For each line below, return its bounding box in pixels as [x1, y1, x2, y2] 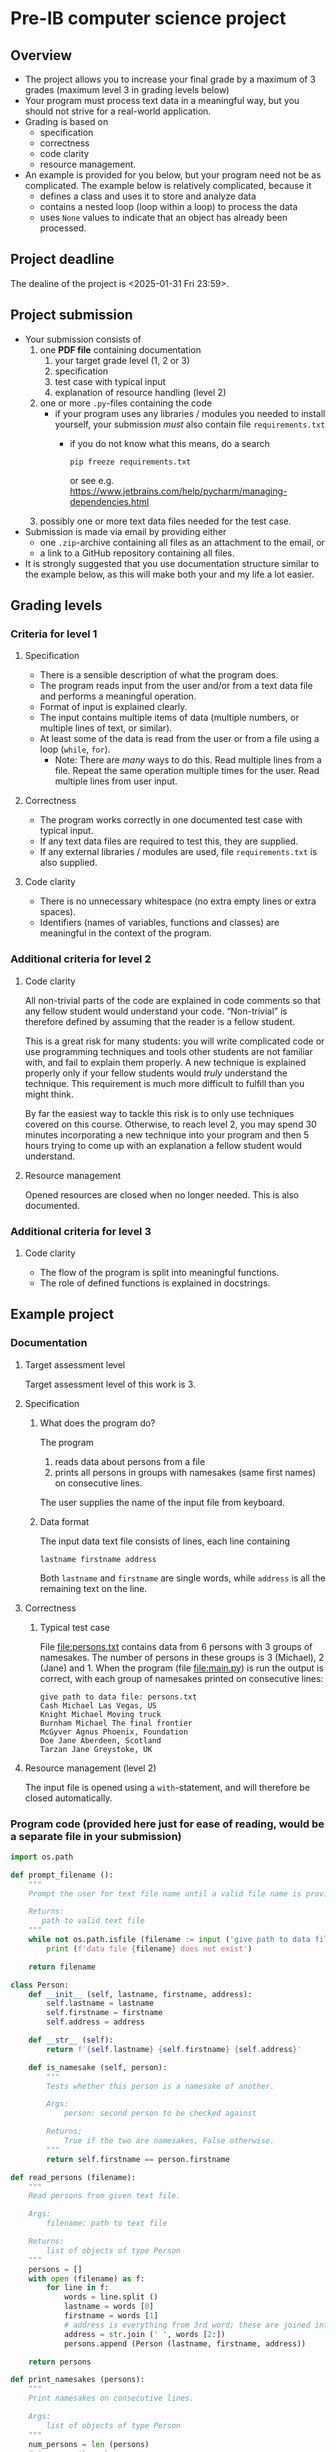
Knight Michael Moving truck [39, 1709, 162, 1719]
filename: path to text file [46, 2218, 168, 2229]
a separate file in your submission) [10, 1829, 182, 1843]
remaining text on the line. [39, 1582, 148, 1594]
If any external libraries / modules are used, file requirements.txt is [39, 846, 318, 858]
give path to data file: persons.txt [39, 1692, 198, 1702]
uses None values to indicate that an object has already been [39, 212, 288, 223]
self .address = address [46, 2017, 145, 2027]
